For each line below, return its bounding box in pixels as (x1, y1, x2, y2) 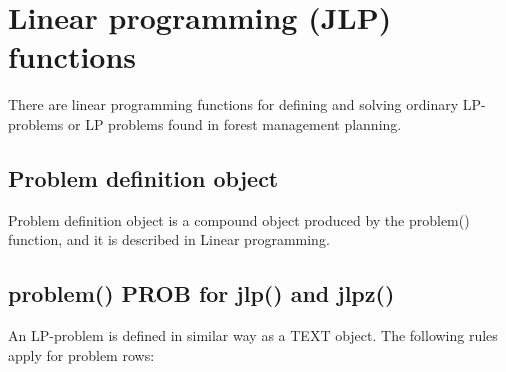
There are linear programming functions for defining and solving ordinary (8, 94, 459, 115)
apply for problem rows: (8, 344, 155, 365)
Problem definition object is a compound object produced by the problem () (8, 209, 470, 230)
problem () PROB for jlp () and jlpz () (8, 278, 395, 309)
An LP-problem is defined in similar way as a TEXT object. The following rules (8, 325, 498, 346)
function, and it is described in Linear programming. (8, 229, 330, 250)
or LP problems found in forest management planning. (68, 113, 402, 134)
